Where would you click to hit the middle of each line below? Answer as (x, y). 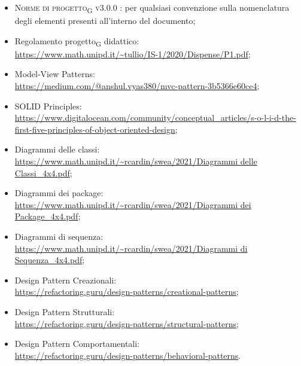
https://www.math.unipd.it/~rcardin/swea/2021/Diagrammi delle (136, 161)
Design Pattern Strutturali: (65, 311)
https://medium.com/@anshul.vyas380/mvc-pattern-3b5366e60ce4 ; (137, 86)
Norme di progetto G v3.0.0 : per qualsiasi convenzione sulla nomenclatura (152, 8)
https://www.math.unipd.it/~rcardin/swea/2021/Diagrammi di (131, 248)
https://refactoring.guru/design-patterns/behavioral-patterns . (128, 355)
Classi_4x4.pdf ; (43, 173)
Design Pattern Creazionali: (66, 280)
